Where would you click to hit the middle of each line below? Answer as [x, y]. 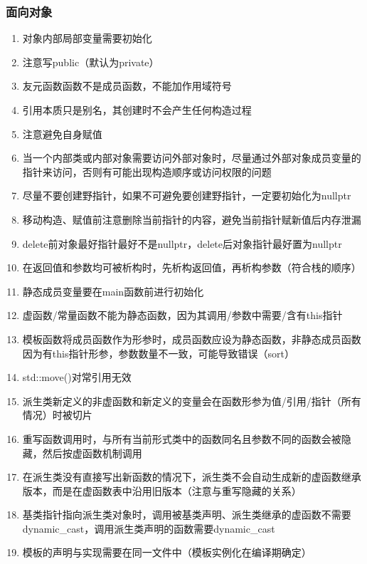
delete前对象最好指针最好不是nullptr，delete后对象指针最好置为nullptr [182, 243]
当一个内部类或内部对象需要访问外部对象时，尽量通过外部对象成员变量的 [192, 158]
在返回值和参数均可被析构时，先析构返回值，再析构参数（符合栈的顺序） [192, 267]
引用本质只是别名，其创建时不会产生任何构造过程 [137, 110]
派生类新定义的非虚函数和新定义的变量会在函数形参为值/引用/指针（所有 [192, 401]
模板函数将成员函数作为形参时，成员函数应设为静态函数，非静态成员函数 [192, 339]
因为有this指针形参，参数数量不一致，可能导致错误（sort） [158, 353]
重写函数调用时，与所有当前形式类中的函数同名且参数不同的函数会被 [182, 438]
